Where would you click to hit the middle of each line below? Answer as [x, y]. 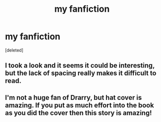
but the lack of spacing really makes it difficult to [81, 73]
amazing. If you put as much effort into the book [80, 105]
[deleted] [14, 50]
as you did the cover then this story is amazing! [79, 113]
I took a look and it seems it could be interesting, [80, 65]
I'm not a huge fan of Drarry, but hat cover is [74, 97]
